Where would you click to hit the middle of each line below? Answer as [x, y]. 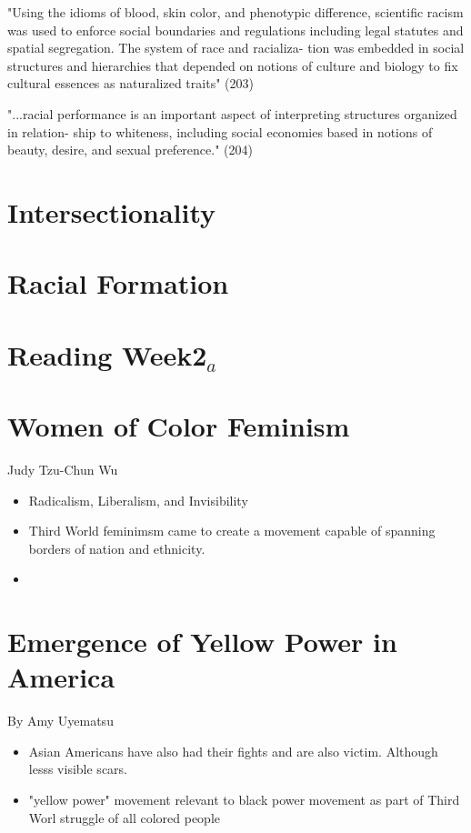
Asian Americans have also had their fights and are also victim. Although [233, 751]
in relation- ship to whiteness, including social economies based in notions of [220, 131]
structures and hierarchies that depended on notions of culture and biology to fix [233, 65]
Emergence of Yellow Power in [202, 642]
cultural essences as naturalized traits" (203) [130, 83]
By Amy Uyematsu [60, 721]
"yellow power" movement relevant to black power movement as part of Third [244, 800]
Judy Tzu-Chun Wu [63, 469]
